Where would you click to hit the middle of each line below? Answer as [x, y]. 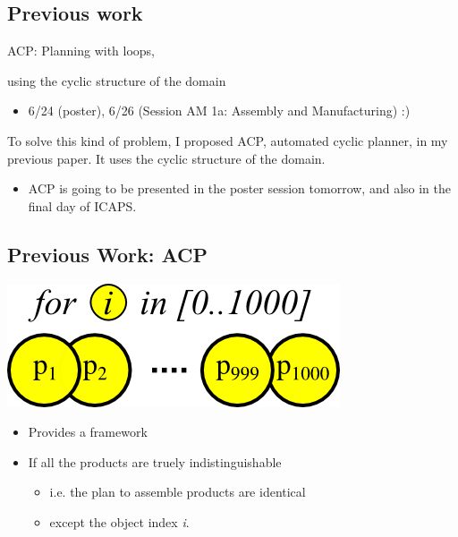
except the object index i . [119, 521]
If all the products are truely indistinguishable [155, 461]
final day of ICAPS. [82, 205]
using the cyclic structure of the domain [117, 80]
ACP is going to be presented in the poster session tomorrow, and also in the [239, 188]
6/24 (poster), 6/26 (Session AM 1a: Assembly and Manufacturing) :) [219, 111]
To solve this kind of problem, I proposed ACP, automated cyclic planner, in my [228, 140]
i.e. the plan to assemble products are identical [178, 492]
